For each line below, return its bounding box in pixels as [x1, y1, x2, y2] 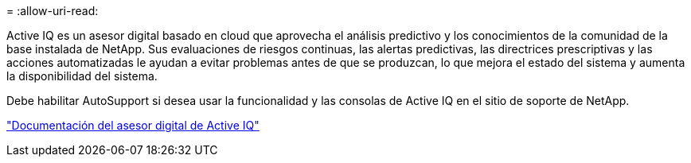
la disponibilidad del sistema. [6, 69, 158, 83]
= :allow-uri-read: [6, 4, 99, 17]
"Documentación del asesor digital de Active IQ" [6, 118, 260, 132]
